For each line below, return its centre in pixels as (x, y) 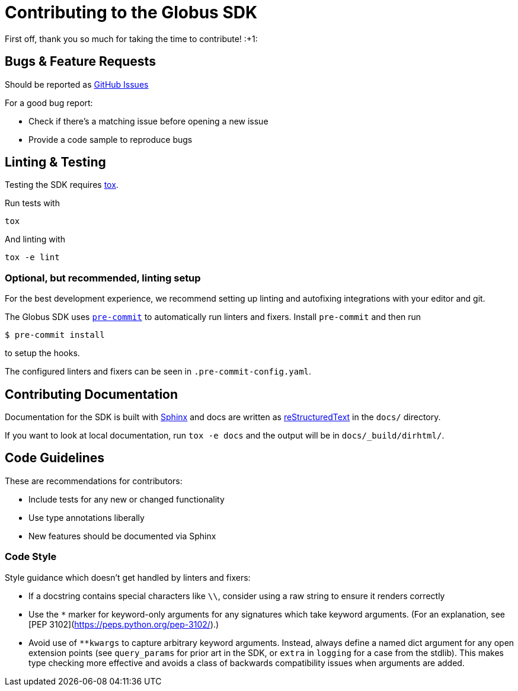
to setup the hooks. (42, 353)
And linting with (35, 239)
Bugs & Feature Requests (80, 62)
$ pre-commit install (55, 335)
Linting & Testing (55, 162)
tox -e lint (32, 257)
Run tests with (32, 203)
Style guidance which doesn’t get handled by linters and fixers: (128, 577)
